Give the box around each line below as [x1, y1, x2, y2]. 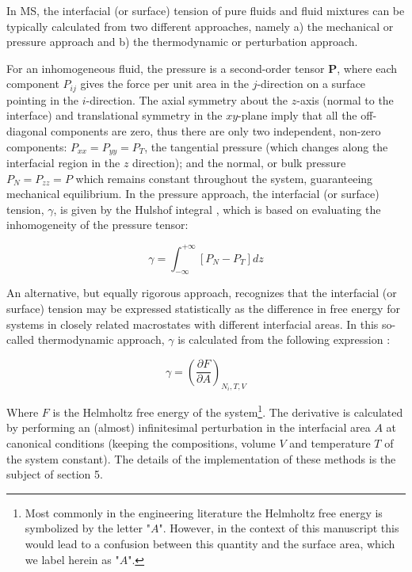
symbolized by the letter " [25, 520, 151, 536]
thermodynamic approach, [37, 331, 165, 348]
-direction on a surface [257, 75, 366, 92]
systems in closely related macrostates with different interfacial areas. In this [6, 315, 379, 332]
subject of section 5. [6, 466, 103, 482]
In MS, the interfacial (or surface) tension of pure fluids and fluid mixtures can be [6, 2, 405, 18]
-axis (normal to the [296, 91, 394, 108]
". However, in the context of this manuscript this [158, 520, 399, 536]
